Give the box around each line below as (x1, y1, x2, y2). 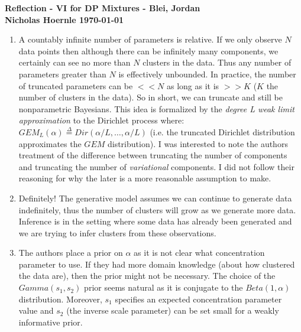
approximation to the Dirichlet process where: (18, 114, 185, 126)
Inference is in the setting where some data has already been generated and (18, 215, 292, 227)
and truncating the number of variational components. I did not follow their (18, 160, 294, 172)
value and (18, 304, 54, 317)
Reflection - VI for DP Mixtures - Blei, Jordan (5, 2, 200, 14)
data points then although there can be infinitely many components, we (18, 44, 279, 57)
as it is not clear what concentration (134, 246, 265, 259)
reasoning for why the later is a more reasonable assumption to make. (18, 172, 271, 184)
